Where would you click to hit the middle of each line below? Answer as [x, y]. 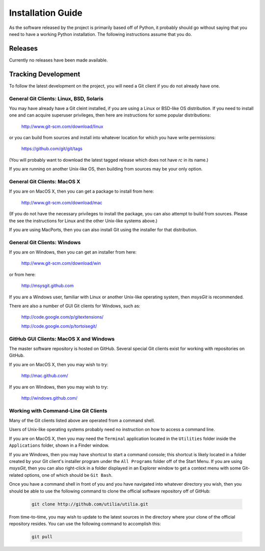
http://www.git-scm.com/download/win [61, 263]
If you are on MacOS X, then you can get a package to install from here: [81, 191]
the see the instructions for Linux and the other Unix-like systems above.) [83, 221]
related [16, 475]
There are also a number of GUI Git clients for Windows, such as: [75, 306]
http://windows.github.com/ [50, 398]
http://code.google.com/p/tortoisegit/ [59, 326]
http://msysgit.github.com [48, 286]
